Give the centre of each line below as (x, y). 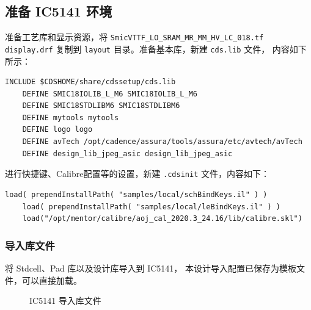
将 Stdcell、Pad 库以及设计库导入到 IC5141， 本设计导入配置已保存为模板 (151, 268)
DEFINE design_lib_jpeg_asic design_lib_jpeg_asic (127, 153)
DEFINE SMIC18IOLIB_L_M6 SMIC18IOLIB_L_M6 (110, 94)
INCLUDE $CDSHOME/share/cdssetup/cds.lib (90, 82)
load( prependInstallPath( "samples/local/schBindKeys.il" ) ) (136, 194)
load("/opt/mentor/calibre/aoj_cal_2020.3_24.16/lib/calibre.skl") (162, 219)
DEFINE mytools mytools (71, 117)
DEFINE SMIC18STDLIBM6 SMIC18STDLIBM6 (101, 106)
